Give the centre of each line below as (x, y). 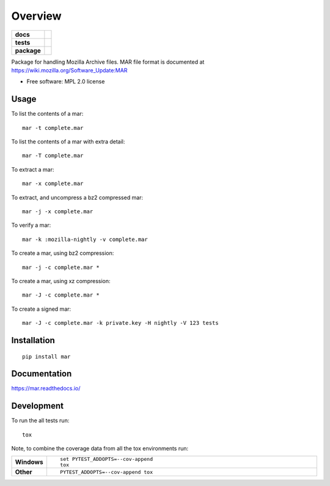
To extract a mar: (33, 169)
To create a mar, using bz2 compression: (63, 253)
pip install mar (46, 356)
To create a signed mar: (41, 309)
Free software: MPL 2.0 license (66, 82)
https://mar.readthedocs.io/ (46, 389)
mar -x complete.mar (53, 184)
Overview (36, 16)
